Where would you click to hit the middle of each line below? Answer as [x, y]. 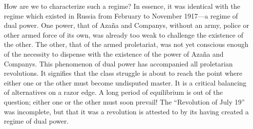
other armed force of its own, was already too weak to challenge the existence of [124, 34]
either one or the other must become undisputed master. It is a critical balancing [125, 82]
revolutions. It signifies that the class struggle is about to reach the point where [123, 73]
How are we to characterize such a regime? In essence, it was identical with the [122, 6]
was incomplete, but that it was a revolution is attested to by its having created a [126, 111]
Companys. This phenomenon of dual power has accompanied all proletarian [118, 63]
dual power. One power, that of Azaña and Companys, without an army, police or [126, 25]
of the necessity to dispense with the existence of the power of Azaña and [114, 54]
